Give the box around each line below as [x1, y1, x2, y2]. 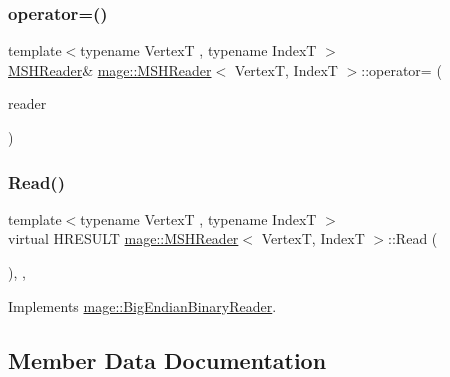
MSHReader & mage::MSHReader [8, 59, 212, 80]
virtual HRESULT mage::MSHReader [8, 228, 239, 249]
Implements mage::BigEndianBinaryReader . [8, 295, 277, 316]
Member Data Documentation [8, 344, 327, 375]
